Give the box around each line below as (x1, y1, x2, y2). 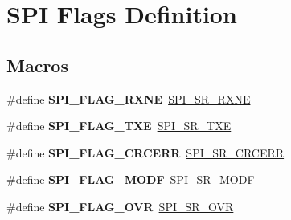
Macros (6, 52, 68, 77)
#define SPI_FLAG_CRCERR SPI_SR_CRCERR (6, 144, 285, 161)
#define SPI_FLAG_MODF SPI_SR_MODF (6, 171, 255, 188)
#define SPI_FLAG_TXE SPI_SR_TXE (6, 117, 232, 134)
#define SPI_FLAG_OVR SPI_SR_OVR (6, 198, 234, 214)
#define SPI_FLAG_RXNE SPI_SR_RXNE (6, 90, 251, 107)
